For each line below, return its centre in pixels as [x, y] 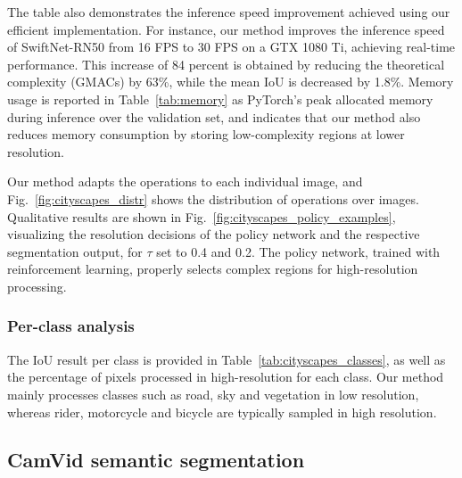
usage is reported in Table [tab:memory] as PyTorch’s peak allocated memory [220, 99]
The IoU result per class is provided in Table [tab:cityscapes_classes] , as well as [227, 359]
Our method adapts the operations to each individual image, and [185, 181]
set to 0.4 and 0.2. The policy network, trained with [298, 251]
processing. [37, 286]
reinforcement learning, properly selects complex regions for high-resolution [213, 269]
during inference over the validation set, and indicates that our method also [214, 116]
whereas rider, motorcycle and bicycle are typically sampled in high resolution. [222, 412]
